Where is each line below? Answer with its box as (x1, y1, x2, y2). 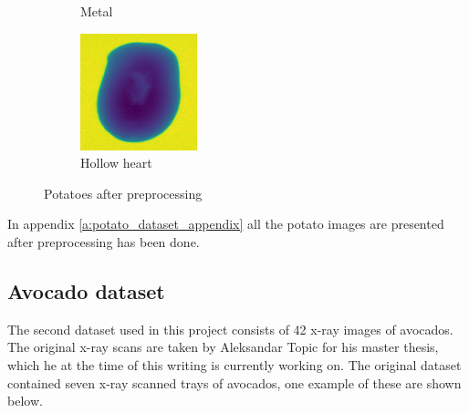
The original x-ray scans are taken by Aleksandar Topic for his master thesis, (7, 337, 439, 356)
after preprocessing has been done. (7, 232, 200, 251)
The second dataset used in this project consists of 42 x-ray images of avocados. (7, 319, 453, 338)
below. (7, 391, 43, 410)
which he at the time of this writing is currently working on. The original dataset (7, 355, 462, 374)
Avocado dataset (7, 276, 165, 305)
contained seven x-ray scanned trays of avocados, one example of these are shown (7, 373, 462, 392)
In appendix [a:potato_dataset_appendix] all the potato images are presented (7, 214, 444, 233)
